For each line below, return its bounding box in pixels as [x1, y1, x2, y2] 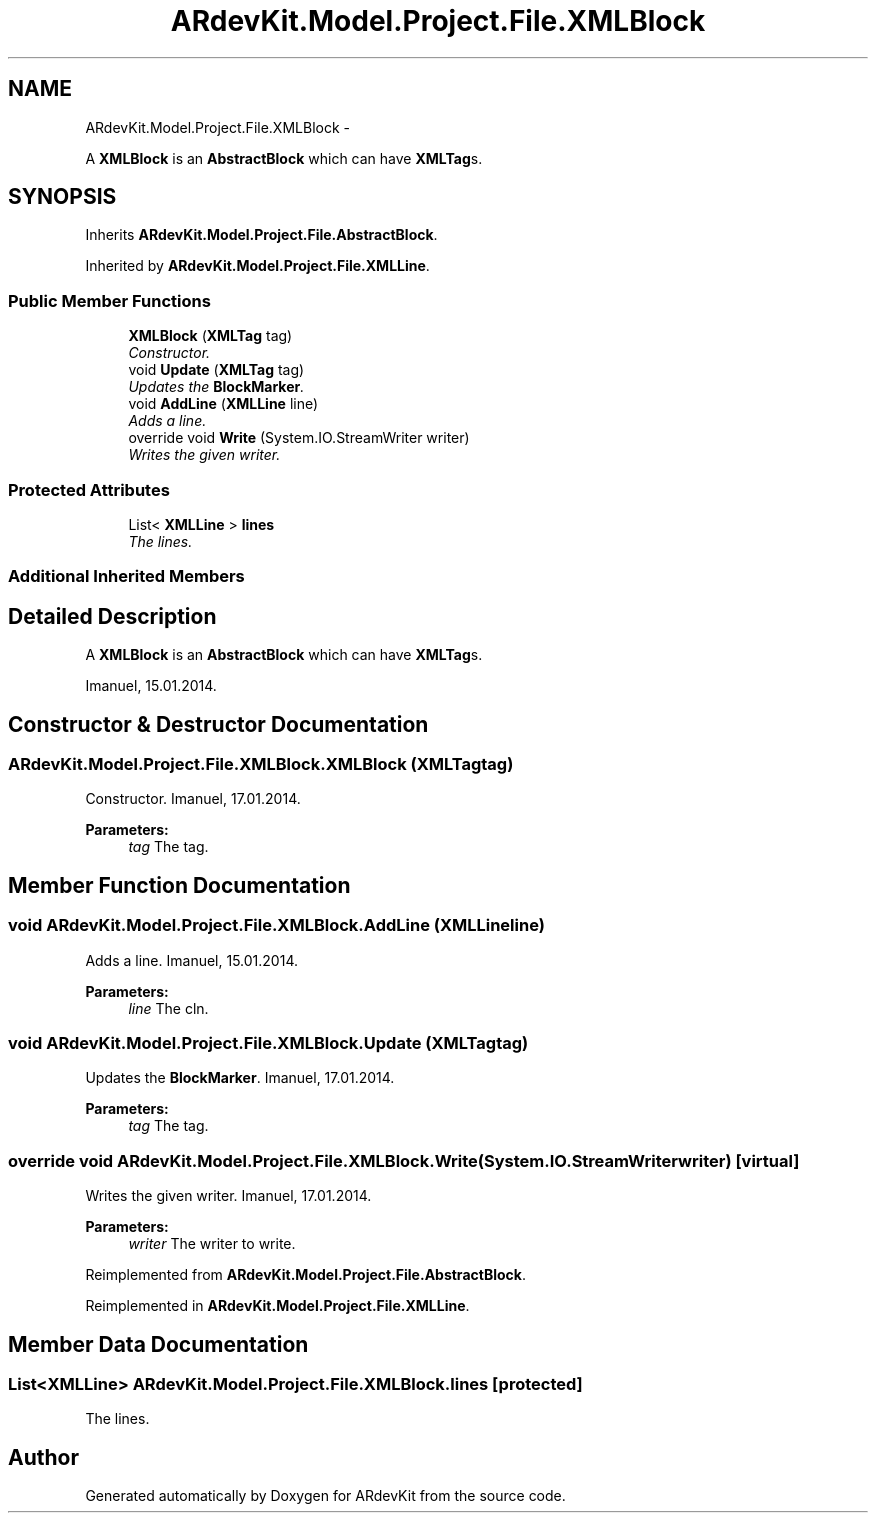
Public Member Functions [8, 290, 211, 311]
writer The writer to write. [128, 1235, 296, 1253]
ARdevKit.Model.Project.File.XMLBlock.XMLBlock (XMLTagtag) [8, 754, 514, 774]
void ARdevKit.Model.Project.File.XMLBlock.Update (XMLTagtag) [8, 1032, 529, 1053]
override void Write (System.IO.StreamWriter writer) [128, 429, 470, 447]
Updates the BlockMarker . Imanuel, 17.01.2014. [85, 1069, 395, 1087]
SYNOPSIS [8, 184, 117, 210]
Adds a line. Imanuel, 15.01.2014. [85, 951, 298, 969]
